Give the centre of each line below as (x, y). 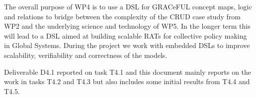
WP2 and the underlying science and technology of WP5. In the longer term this (127, 26)
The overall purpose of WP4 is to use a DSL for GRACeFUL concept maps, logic (128, 6)
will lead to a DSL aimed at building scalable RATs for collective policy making (126, 35)
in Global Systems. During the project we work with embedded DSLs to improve (127, 45)
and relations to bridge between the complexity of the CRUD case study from (122, 16)
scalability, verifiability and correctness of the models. (86, 55)
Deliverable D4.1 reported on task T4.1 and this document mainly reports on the (128, 72)
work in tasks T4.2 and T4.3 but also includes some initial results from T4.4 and (127, 81)
